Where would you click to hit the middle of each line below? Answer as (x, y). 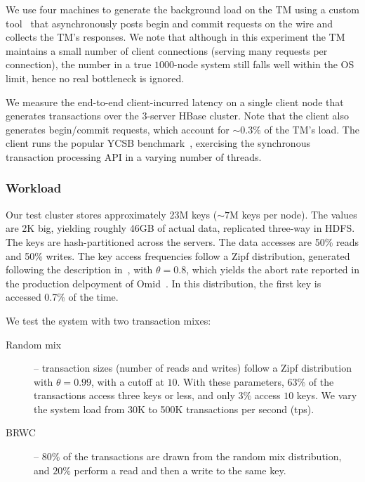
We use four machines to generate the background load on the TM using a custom (183, 9)
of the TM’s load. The (312, 129)
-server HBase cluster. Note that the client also (248, 116)
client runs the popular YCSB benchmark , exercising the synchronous (158, 143)
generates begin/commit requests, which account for (118, 129)
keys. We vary (327, 395)
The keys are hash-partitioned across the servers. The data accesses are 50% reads (182, 241)
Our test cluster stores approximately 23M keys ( (112, 214)
